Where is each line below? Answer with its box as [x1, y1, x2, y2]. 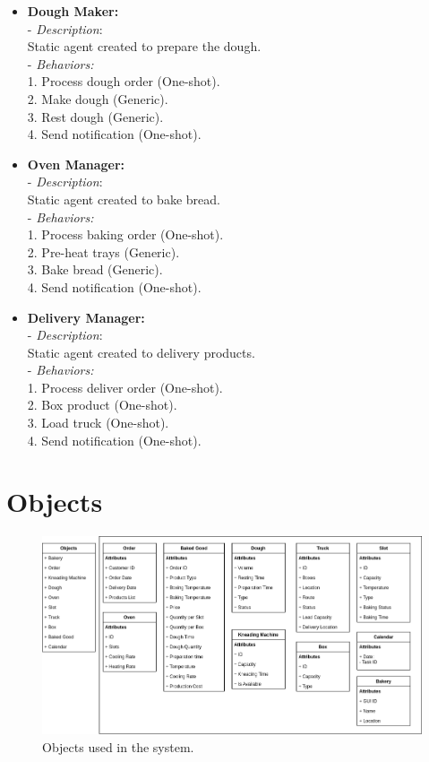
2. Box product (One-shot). [27, 395, 177, 414]
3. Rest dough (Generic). [27, 107, 164, 126]
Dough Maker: [27, 2, 119, 20]
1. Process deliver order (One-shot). [27, 377, 223, 396]
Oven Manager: [27, 154, 125, 173]
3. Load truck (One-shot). [27, 413, 169, 432]
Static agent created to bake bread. [27, 189, 220, 208]
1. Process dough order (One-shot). [27, 72, 220, 91]
